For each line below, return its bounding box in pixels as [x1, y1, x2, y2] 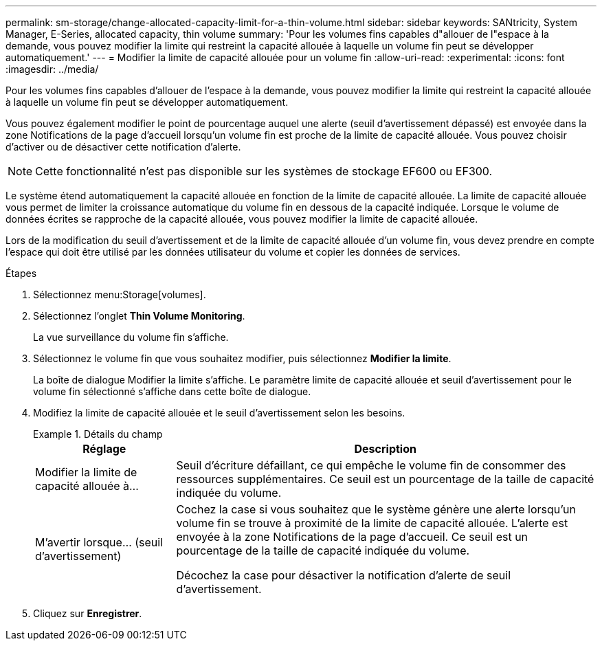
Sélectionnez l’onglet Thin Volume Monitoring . [33, 310, 245, 322]
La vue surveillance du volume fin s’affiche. [33, 331, 229, 343]
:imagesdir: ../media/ [5, 63, 99, 75]
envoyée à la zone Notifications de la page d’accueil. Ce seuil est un [176, 530, 528, 544]
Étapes [5, 267, 37, 279]
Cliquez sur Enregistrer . [33, 608, 142, 619]
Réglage [82, 442, 126, 456]
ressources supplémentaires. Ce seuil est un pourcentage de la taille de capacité [176, 472, 594, 486]
